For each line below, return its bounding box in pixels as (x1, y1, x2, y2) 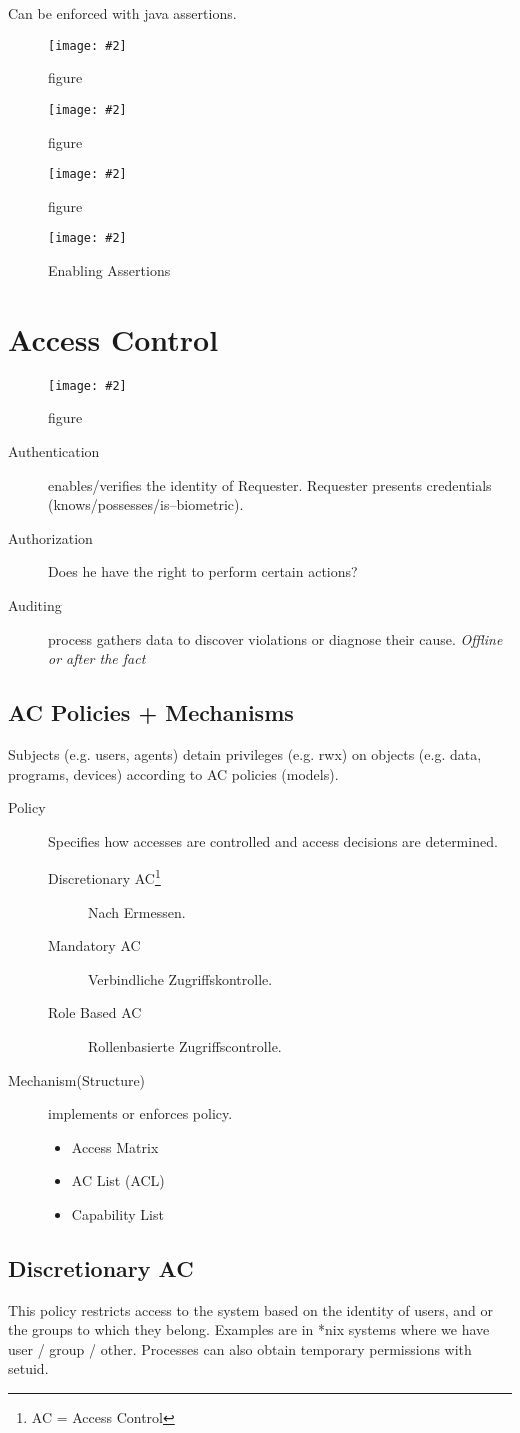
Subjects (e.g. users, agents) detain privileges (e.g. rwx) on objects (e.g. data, (8, 743, 482, 764)
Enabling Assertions (48, 260, 171, 280)
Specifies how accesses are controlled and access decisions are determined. (48, 830, 498, 851)
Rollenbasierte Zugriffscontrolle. (88, 1035, 282, 1056)
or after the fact (48, 648, 146, 669)
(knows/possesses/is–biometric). (48, 494, 244, 515)
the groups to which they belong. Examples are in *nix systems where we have (8, 1319, 490, 1340)
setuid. (8, 1358, 49, 1379)
